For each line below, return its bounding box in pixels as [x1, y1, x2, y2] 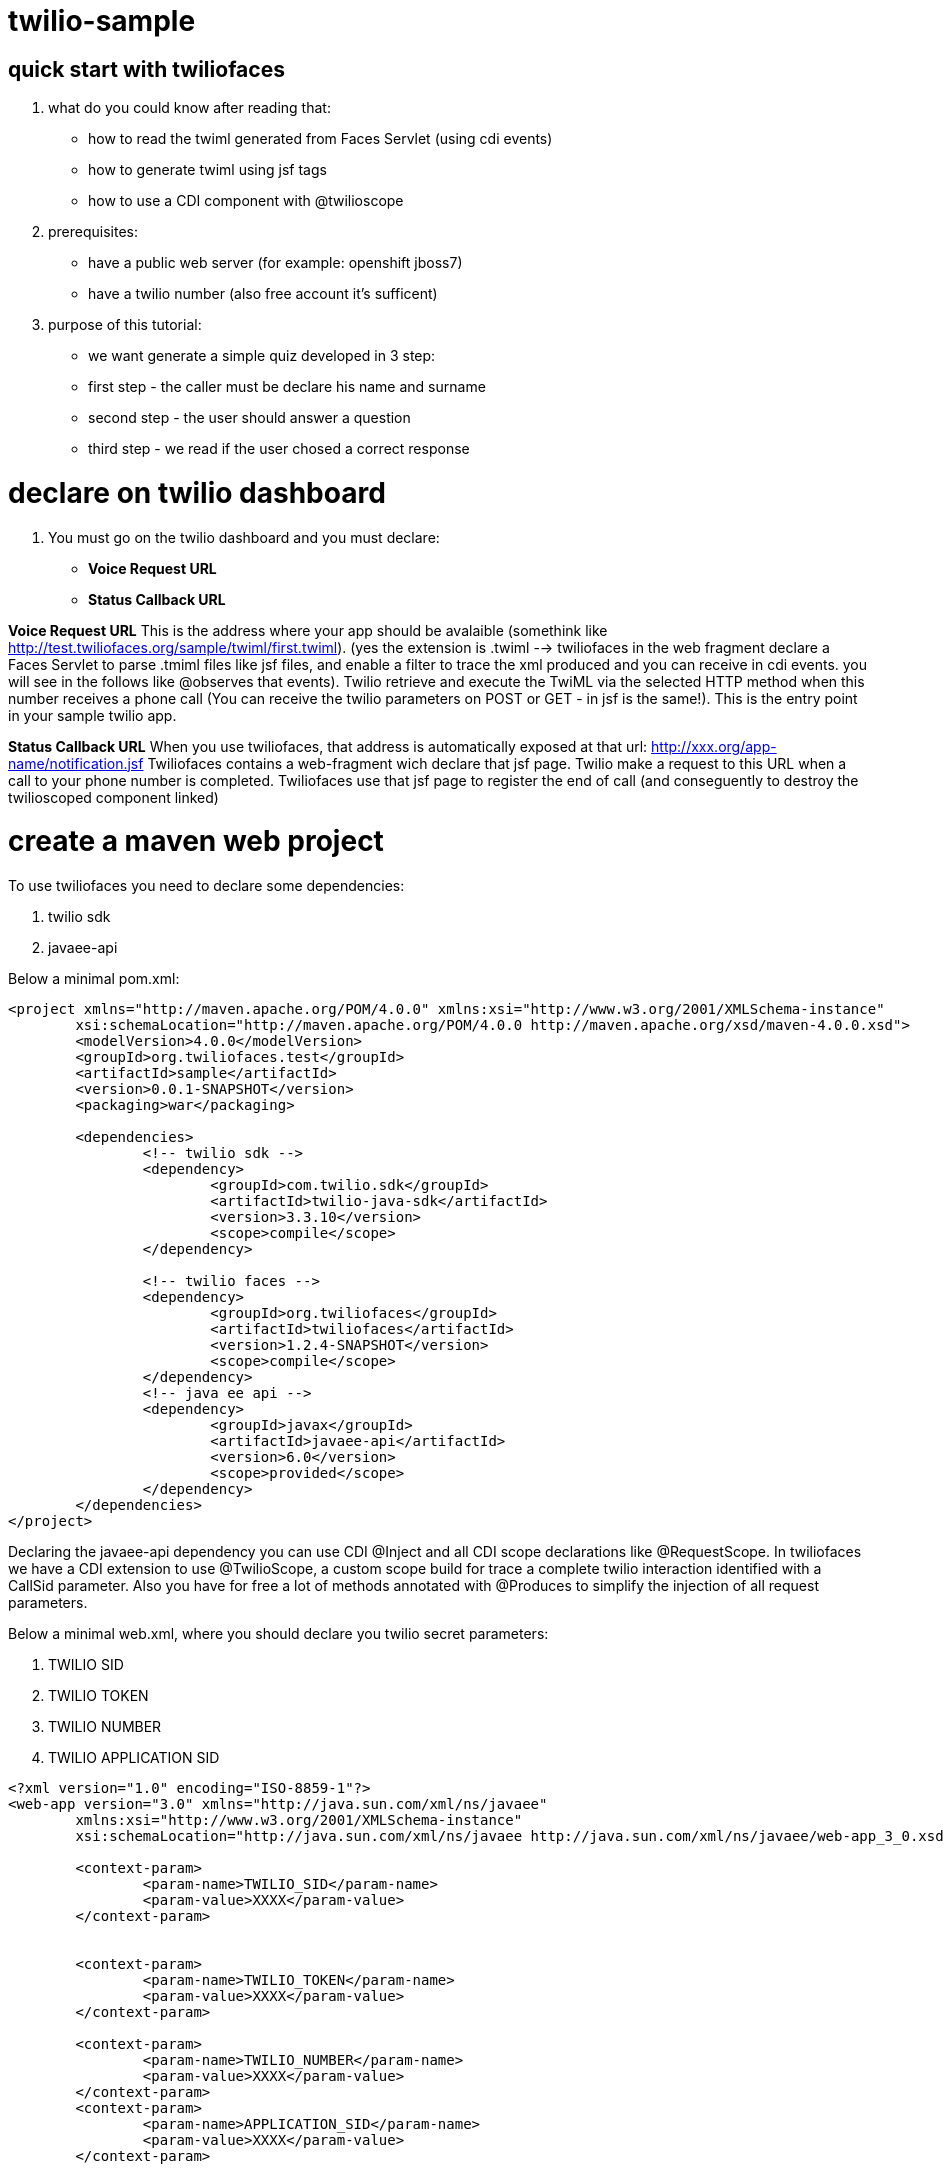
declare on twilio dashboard [8, 475, 386, 510]
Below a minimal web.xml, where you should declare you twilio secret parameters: [8, 1625, 549, 1643]
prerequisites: [48, 223, 139, 241]
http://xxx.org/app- [651, 737, 777, 755]
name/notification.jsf [8, 754, 144, 772]
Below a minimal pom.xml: [8, 970, 180, 988]
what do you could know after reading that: [48, 99, 331, 117]
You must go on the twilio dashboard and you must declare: [48, 528, 440, 546]
